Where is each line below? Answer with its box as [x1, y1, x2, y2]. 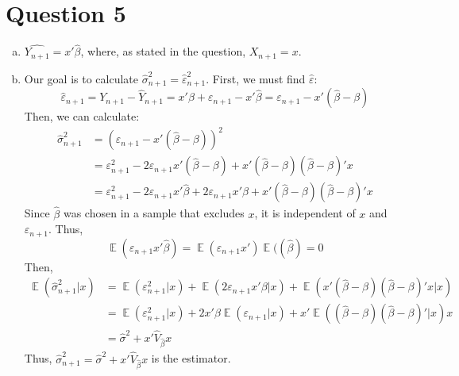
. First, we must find [206, 70, 306, 86]
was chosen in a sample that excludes [63, 205, 245, 221]
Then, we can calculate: [24, 108, 140, 125]
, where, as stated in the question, [80, 43, 246, 59]
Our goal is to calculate [24, 70, 139, 86]
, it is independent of [254, 205, 356, 221]
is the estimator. [151, 350, 231, 366]
